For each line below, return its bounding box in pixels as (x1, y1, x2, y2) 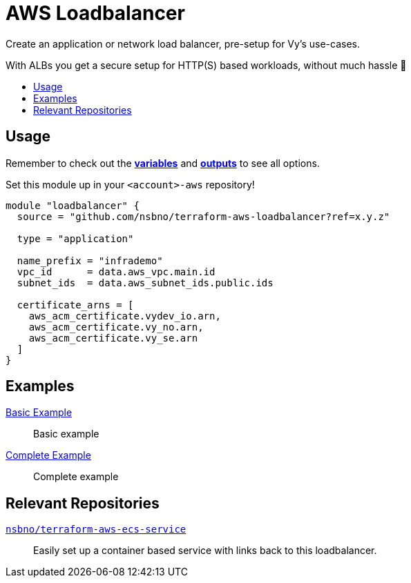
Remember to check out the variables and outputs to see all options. (6, 157, 320, 169)
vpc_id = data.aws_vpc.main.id (17, 266, 216, 277)
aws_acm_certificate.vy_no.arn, (28, 321, 204, 333)
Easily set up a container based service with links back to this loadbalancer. (33, 544, 377, 557)
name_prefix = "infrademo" (17, 255, 163, 266)
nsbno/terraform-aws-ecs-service (6, 524, 187, 535)
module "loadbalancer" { (6, 199, 140, 211)
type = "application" (17, 233, 134, 244)
